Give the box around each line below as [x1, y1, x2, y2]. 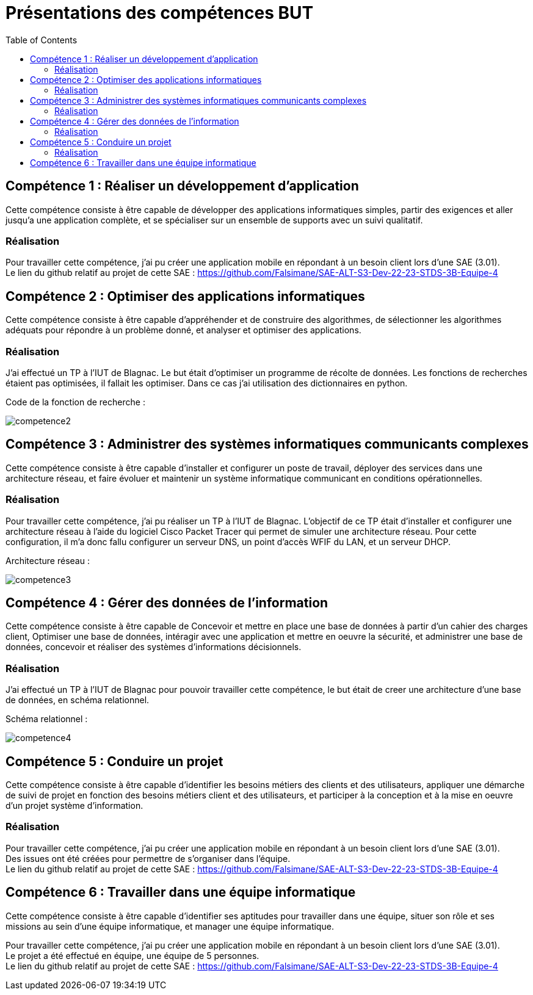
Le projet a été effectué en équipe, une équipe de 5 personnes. [5, 950, 259, 961]
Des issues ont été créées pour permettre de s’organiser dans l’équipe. [5, 853, 291, 864]
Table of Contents [5, 34, 78, 45]
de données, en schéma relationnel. [5, 695, 150, 706]
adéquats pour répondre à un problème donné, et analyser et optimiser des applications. [5, 325, 361, 336]
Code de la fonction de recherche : [5, 396, 145, 407]
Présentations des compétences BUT [5, 2, 314, 23]
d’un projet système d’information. [5, 800, 143, 811]
